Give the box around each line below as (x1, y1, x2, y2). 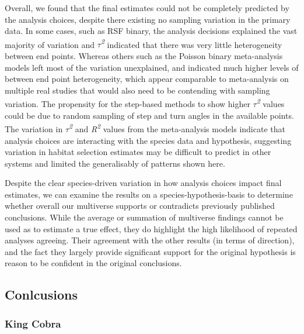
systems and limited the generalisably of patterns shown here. (5, 157, 225, 169)
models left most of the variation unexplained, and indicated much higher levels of (5, 61, 299, 73)
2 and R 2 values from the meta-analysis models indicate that (69, 121, 285, 135)
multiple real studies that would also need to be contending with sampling (5, 84, 270, 96)
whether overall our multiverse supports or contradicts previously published (5, 199, 275, 212)
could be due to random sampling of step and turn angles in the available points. (5, 109, 294, 121)
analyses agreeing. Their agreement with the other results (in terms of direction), (5, 234, 295, 246)
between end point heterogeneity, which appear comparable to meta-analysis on (5, 73, 289, 85)
